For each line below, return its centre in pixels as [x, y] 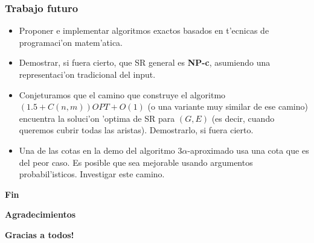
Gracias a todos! [40, 234]
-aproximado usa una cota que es [248, 150]
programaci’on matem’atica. [71, 42]
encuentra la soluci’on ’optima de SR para [97, 118]
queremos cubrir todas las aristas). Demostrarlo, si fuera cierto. [136, 130]
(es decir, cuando [243, 118]
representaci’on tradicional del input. [87, 74]
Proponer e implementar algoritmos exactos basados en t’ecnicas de [144, 30]
